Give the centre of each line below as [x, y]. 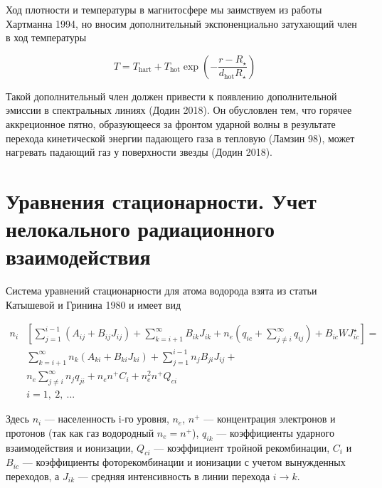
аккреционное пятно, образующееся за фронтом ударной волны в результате [171, 123]
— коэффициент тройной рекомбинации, [242, 447]
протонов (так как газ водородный [80, 432]
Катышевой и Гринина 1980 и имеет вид [94, 304]
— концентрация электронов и [270, 419]
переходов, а [33, 476]
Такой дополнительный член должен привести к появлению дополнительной [171, 96]
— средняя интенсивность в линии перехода [174, 476]
